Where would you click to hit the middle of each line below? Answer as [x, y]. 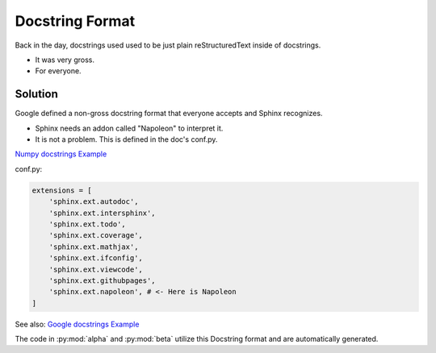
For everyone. [58, 71]
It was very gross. [65, 60]
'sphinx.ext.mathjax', [94, 247]
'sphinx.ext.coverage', [96, 235]
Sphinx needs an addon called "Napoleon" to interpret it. [129, 128]
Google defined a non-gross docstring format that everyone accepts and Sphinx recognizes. [169, 114]
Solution [36, 94]
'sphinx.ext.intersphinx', [103, 213]
